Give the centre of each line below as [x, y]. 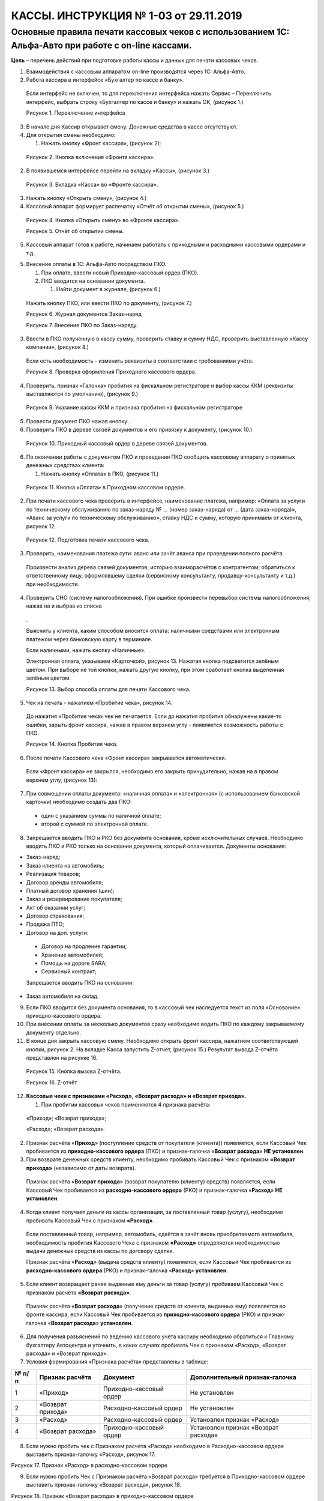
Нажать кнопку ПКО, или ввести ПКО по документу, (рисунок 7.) [109, 303]
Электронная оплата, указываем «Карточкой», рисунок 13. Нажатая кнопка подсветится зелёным [152, 661]
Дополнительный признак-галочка [243, 1377]
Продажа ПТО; [45, 924]
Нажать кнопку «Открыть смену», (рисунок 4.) [86, 198]
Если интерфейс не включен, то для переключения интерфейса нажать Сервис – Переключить [148, 94]
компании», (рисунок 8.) [58, 347]
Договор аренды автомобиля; [64, 882]
